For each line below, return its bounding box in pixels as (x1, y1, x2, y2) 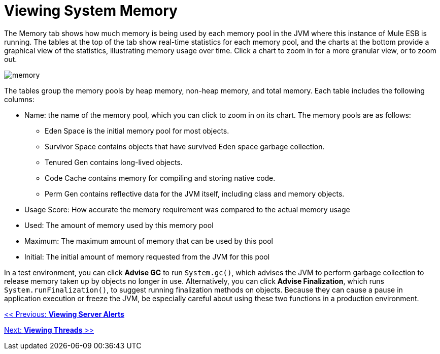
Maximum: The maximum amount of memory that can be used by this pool (24, 236, 273, 245)
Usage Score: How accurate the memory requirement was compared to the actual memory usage (24, 205, 350, 214)
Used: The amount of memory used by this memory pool (24, 220, 214, 230)
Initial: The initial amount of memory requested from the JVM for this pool (24, 252, 270, 261)
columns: (4, 94, 35, 104)
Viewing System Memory (4, 2, 178, 19)
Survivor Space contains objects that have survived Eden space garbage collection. (45, 142, 325, 151)
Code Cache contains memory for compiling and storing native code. (45, 173, 276, 182)
